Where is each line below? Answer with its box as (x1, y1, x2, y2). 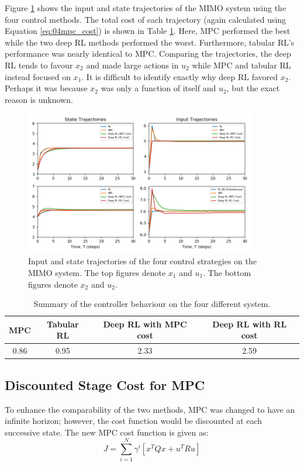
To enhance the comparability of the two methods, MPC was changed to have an (5, 403, 295, 415)
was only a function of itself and (101, 82, 216, 94)
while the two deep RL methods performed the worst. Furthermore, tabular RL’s (5, 36, 295, 48)
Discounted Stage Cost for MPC (5, 375, 205, 393)
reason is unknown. (5, 93, 73, 105)
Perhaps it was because (5, 82, 88, 94)
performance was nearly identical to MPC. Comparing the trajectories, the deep (5, 47, 291, 60)
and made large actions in (86, 58, 179, 71)
